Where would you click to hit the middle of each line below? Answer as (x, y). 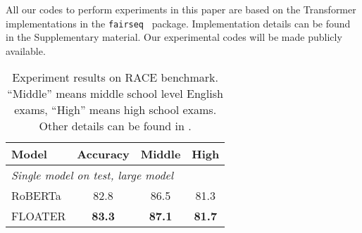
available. (26, 50)
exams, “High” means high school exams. (116, 110)
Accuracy (103, 154)
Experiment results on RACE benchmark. (115, 77)
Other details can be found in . (115, 126)
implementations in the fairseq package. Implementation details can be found (178, 23)
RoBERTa (36, 196)
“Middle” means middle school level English (115, 94)
